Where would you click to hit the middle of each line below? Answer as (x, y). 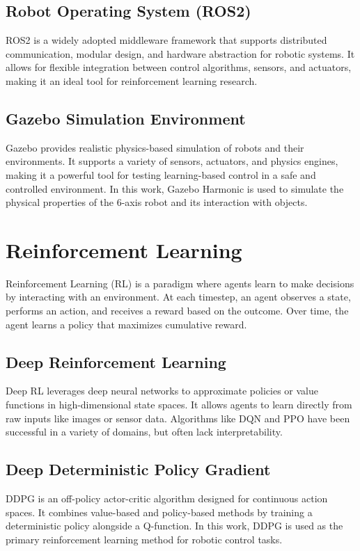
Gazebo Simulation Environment (126, 118)
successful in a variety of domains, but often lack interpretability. (144, 432)
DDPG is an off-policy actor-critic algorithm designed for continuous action (167, 498)
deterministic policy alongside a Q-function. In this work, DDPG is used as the (174, 526)
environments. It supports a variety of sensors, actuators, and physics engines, (172, 161)
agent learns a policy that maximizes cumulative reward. (126, 324)
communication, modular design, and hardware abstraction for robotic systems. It (180, 53)
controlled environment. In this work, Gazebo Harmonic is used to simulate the (175, 188)
